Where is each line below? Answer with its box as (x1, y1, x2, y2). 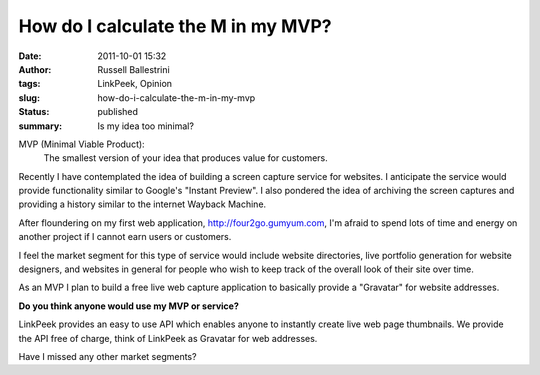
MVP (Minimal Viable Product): (18, 138, 145, 150)
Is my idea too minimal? (97, 120, 195, 132)
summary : (18, 120, 63, 132)
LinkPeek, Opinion (97, 78, 173, 90)
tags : (18, 78, 41, 90)
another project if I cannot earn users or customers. (18, 231, 232, 243)
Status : (18, 106, 50, 118)
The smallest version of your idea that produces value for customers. (43, 152, 329, 164)
